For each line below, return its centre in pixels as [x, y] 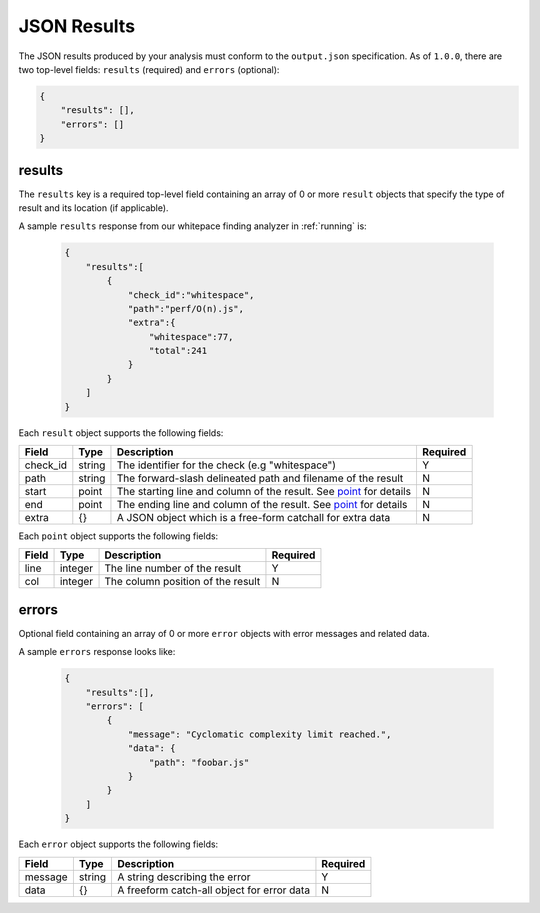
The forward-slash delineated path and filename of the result [260, 478]
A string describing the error [184, 877]
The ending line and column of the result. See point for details [262, 505]
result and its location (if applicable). [93, 207]
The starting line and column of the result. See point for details [264, 492]
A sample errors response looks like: [97, 652]
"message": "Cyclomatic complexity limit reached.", [259, 734]
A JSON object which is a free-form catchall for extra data [253, 518]
